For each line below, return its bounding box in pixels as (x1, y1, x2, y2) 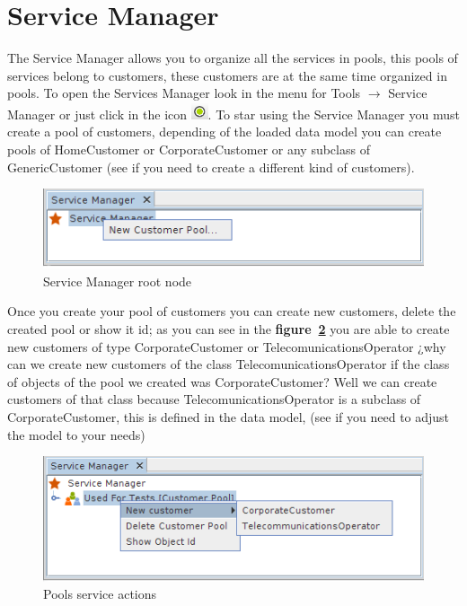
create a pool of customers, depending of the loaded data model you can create (7, 122, 442, 141)
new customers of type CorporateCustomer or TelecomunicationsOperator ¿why (7, 337, 446, 356)
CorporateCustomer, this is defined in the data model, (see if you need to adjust (7, 408, 450, 426)
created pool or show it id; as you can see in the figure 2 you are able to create (7, 320, 450, 338)
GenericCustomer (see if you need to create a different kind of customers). (7, 157, 415, 176)
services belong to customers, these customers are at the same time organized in (7, 66, 447, 84)
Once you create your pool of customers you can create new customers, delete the (7, 302, 456, 321)
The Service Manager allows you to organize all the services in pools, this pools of (7, 48, 458, 67)
